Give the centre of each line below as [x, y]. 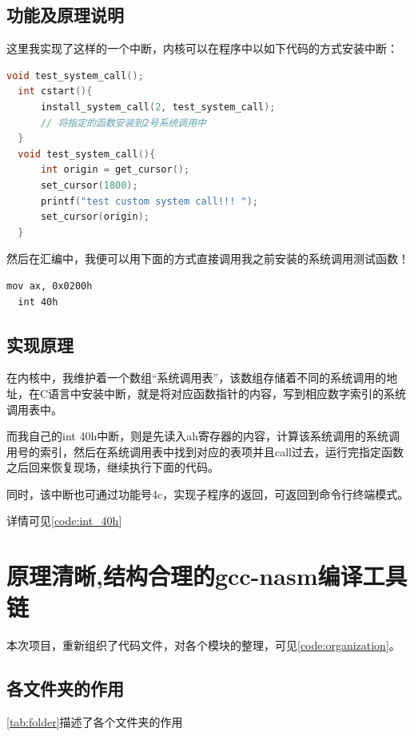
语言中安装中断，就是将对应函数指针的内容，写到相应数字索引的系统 [227, 393]
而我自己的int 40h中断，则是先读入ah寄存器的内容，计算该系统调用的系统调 [203, 436]
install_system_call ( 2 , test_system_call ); [158, 107]
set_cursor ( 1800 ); [89, 185]
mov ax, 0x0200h [50, 286]
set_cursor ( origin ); [95, 217]
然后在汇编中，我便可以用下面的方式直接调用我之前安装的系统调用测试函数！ [208, 259]
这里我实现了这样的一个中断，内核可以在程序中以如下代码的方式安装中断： [202, 48]
